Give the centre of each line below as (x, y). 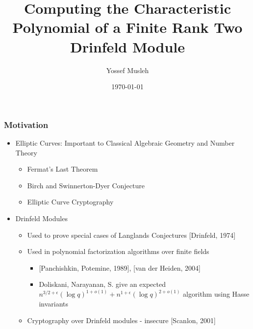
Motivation (26, 124)
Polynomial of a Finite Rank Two (127, 27)
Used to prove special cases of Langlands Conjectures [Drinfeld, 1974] (131, 235)
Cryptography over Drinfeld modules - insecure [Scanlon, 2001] (122, 320)
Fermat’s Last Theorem (63, 169)
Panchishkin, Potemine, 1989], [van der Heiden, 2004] (121, 267)
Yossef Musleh (127, 70)
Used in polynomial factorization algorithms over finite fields (118, 251)
